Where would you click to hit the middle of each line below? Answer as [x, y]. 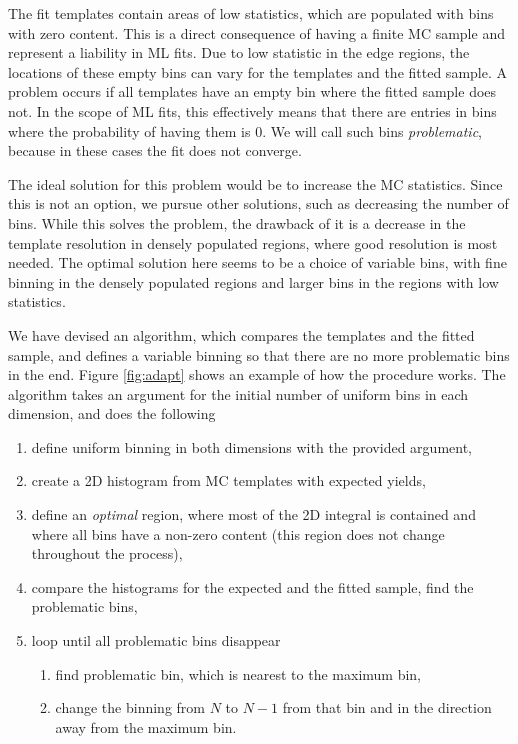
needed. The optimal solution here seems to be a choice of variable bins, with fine [257, 262]
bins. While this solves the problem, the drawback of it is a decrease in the [237, 222]
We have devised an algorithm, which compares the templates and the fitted [241, 334]
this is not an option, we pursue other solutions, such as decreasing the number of [258, 203]
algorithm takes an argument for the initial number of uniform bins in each [238, 393]
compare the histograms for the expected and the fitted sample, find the [252, 586]
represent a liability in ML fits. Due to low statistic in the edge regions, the [239, 52]
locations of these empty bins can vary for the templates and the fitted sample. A [257, 71]
